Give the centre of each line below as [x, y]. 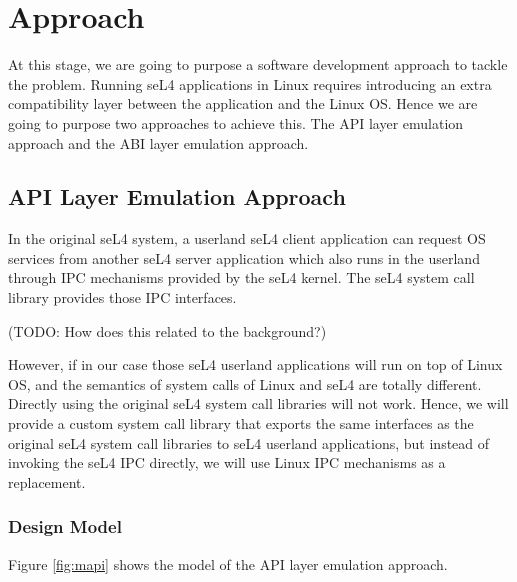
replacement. [47, 481]
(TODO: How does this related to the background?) [167, 330]
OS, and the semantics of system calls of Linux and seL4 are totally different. [245, 383]
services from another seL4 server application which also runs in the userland [244, 257]
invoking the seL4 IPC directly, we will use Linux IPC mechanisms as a [227, 462]
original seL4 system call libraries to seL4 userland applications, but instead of [249, 442]
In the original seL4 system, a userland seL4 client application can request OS [247, 238]
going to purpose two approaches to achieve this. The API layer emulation [236, 122]
